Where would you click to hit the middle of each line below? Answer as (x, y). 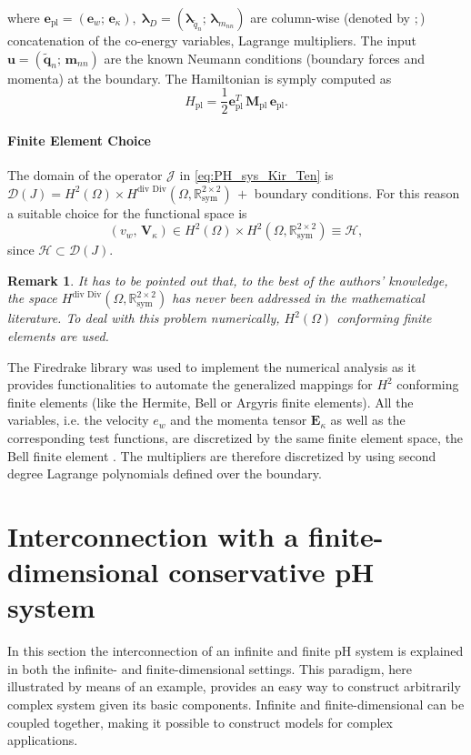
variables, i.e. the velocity (78, 420)
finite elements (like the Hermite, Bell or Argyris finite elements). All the (210, 402)
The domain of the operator (85, 175)
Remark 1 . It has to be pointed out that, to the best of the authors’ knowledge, (228, 280)
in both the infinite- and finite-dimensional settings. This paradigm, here (210, 668)
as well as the (368, 420)
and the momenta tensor (239, 420)
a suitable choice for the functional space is (127, 212)
